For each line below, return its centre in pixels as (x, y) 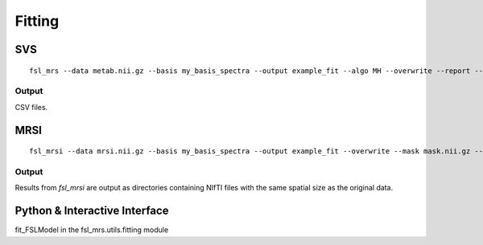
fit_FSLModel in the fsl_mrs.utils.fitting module (92, 230)
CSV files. (31, 107)
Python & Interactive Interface (92, 211)
